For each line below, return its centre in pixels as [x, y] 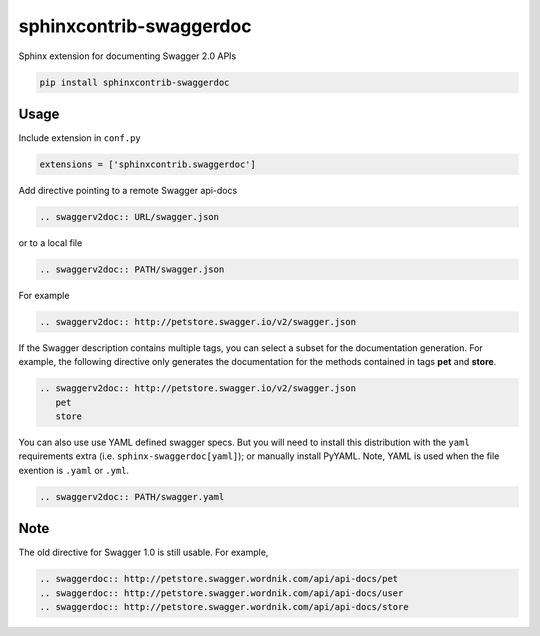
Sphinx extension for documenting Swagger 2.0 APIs [127, 56]
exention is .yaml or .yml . [74, 470]
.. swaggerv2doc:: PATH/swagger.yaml [132, 496]
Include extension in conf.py [80, 138]
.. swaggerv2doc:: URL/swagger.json [129, 216]
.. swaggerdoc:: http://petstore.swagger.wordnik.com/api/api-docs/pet [219, 579]
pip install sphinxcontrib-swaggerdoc [134, 82]
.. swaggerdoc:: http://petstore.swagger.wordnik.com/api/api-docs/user [221, 593]
